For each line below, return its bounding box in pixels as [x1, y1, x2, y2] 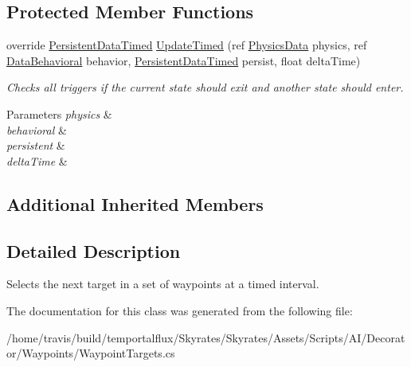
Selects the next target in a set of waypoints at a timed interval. [6, 275, 319, 292]
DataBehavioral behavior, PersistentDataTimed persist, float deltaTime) [6, 52, 361, 68]
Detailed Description [6, 238, 181, 263]
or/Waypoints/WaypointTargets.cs [6, 345, 175, 361]
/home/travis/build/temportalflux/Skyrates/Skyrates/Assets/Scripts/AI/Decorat [6, 329, 405, 346]
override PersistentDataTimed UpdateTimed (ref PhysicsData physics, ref [6, 37, 367, 53]
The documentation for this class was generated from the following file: [6, 302, 353, 318]
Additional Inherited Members [6, 191, 264, 216]
